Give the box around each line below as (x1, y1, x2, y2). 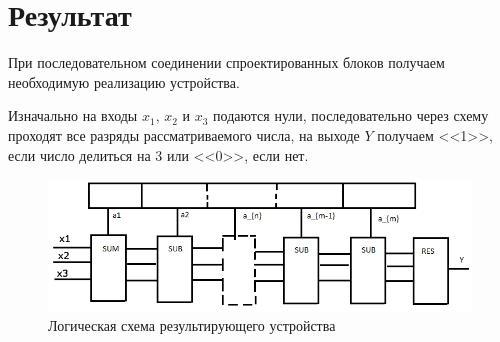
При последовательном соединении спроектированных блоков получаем (8, 52, 445, 73)
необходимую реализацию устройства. (8, 71, 240, 92)
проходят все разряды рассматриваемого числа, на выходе (8, 124, 360, 145)
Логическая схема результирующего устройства (48, 315, 336, 336)
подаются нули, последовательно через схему (213, 105, 489, 126)
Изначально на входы (8, 105, 138, 126)
